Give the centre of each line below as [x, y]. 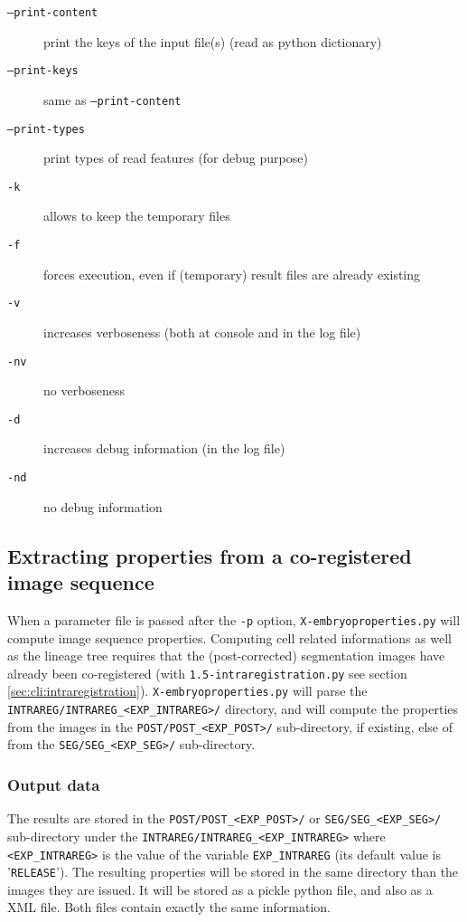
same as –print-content [112, 99]
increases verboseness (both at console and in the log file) [202, 332]
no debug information [103, 506]
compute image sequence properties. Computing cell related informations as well [229, 637]
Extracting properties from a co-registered [210, 555]
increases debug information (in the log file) [164, 448]
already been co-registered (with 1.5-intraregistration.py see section [207, 673]
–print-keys [43, 71]
